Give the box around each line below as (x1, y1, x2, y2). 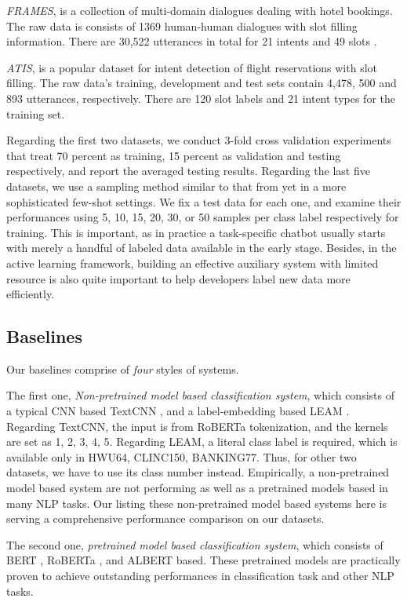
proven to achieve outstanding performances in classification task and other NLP (6, 567, 394, 584)
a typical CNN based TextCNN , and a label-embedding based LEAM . (6, 403, 350, 419)
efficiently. (6, 286, 55, 302)
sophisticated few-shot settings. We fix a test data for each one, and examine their (6, 193, 402, 210)
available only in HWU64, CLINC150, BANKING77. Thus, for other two (6, 448, 357, 465)
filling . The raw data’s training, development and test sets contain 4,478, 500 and (6, 75, 397, 91)
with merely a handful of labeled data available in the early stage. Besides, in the (6, 239, 397, 256)
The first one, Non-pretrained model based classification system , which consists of (6, 387, 394, 403)
